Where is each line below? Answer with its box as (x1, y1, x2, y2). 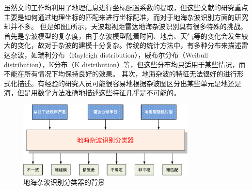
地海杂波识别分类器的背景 (23, 177, 105, 187)
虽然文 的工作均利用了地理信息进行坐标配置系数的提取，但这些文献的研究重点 (4, 2, 248, 12)
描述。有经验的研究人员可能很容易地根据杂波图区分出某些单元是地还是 (17, 78, 241, 88)
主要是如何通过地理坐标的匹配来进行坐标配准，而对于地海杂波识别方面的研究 (4, 12, 248, 22)
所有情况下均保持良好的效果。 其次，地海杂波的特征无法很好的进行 (24, 69, 237, 79)
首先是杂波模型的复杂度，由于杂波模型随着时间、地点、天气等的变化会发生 (4, 30, 241, 41)
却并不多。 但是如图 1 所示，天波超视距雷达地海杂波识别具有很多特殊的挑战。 (4, 21, 247, 31)
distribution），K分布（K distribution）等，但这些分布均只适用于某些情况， (4, 59, 239, 69)
